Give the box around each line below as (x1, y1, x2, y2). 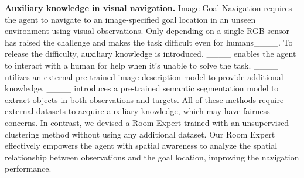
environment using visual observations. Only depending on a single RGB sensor (5, 25, 290, 37)
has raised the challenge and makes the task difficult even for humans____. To (5, 36, 293, 48)
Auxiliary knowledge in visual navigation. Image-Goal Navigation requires (5, 2, 292, 13)
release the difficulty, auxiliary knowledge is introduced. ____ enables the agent (5, 47, 296, 60)
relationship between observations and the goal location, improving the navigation (5, 150, 299, 163)
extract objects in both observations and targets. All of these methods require (5, 93, 284, 105)
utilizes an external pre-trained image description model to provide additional (5, 70, 283, 83)
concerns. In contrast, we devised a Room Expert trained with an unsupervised (5, 116, 289, 128)
